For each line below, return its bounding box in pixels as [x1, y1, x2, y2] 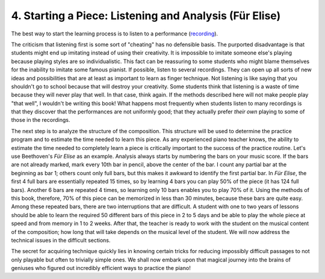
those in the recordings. [11, 116, 70, 124]
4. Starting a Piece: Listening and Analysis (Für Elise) [11, 9, 281, 22]
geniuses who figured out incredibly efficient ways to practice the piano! [11, 265, 191, 272]
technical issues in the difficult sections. [11, 236, 111, 244]
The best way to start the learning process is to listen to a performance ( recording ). [11, 30, 218, 37]
